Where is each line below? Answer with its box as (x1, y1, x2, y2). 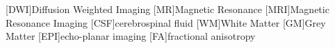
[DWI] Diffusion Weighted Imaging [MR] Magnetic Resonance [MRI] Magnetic (6, 2, 329, 16)
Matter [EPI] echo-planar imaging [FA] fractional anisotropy (6, 29, 256, 43)
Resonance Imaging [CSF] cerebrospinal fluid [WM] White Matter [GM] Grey (6, 15, 326, 29)
